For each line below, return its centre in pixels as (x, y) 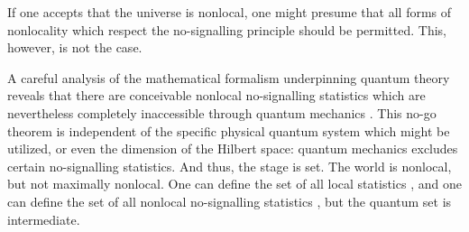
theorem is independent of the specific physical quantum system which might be (229, 130)
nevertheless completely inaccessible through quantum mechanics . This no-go (222, 112)
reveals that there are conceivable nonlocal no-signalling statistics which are (216, 95)
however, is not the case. (75, 47)
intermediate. (44, 219)
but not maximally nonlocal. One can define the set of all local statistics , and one (234, 184)
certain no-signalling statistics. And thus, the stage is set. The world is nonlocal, (230, 166)
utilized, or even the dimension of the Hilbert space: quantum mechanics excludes (233, 148)
